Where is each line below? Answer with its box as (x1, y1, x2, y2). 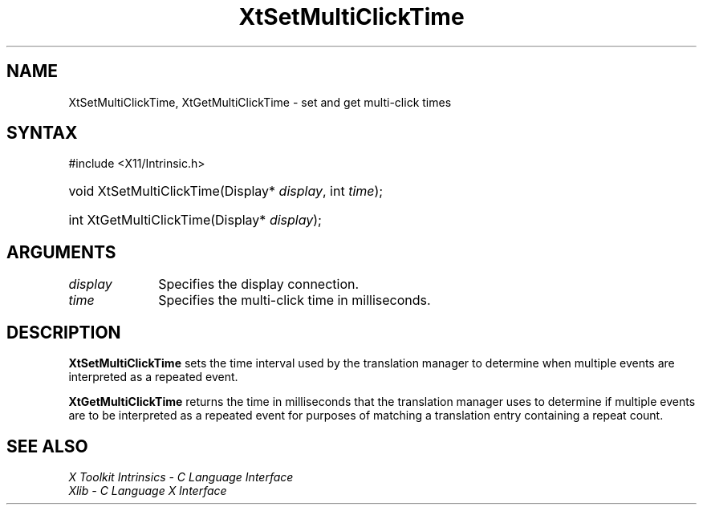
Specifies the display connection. (158, 276, 360, 293)
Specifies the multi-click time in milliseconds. (158, 292, 431, 309)
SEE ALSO (6, 436, 88, 456)
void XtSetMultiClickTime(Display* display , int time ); (68, 183, 384, 200)
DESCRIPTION (6, 322, 121, 343)
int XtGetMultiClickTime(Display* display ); (68, 212, 322, 229)
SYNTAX (6, 123, 78, 144)
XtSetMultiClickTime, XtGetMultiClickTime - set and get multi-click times (68, 95, 452, 109)
